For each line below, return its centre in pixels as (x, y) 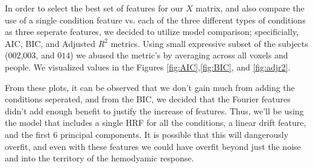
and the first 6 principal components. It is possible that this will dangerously (147, 134)
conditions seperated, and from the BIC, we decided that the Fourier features (148, 99)
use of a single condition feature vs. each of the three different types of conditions (155, 20)
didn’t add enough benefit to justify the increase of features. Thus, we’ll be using (154, 110)
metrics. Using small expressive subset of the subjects (209, 43)
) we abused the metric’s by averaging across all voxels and (179, 55)
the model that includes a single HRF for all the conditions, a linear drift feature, (156, 123)
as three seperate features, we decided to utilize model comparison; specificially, (152, 32)
